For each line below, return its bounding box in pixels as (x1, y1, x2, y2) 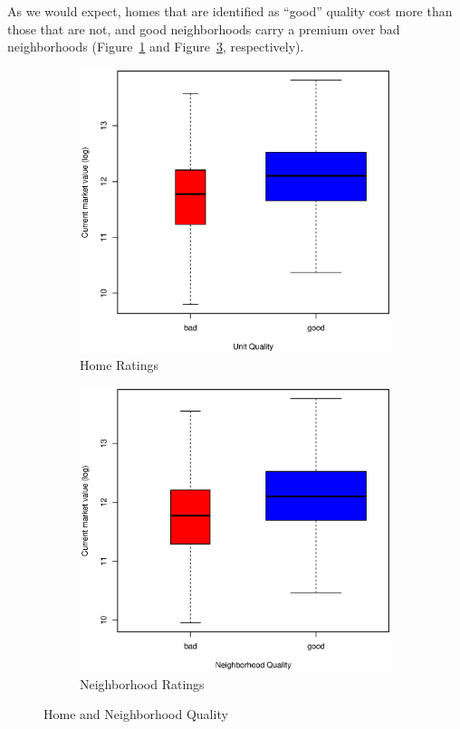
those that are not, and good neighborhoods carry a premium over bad (7, 19, 400, 38)
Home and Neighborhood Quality (43, 705, 228, 724)
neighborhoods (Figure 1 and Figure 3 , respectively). (7, 37, 304, 56)
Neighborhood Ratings (80, 674, 205, 693)
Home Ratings (80, 355, 158, 374)
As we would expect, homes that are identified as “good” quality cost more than (7, 2, 453, 20)
